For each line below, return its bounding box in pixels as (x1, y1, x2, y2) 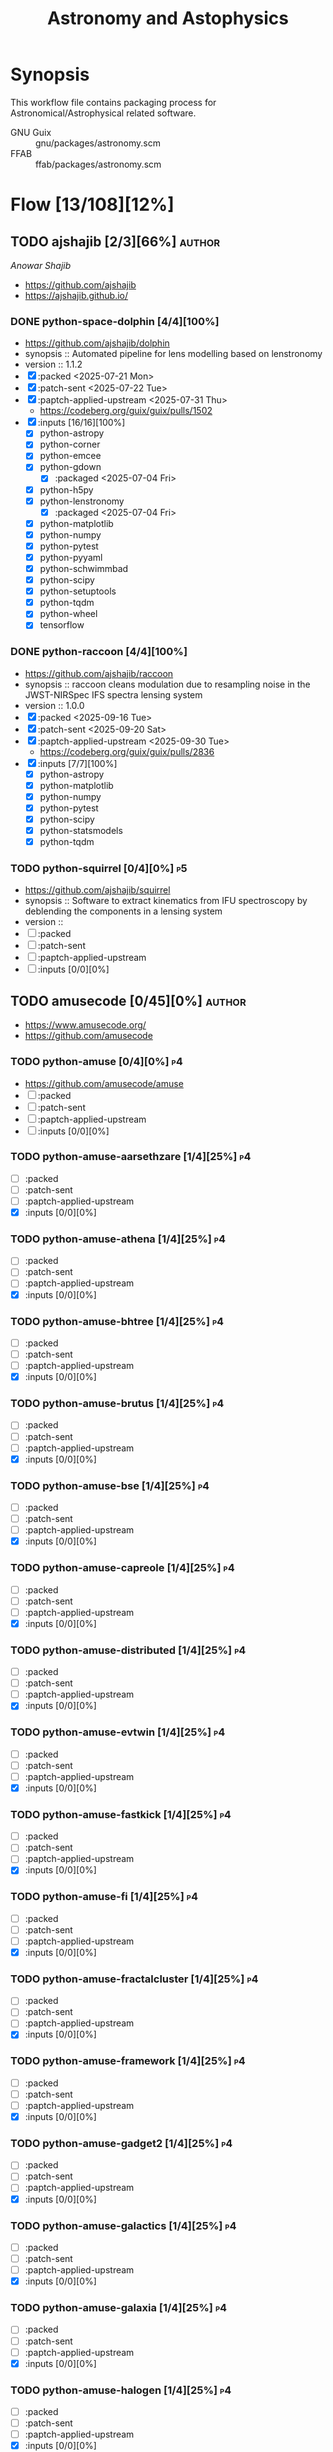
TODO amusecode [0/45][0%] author (10, 992, 247, 1009)
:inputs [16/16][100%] (37, 417, 126, 429)
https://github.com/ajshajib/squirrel (24, 884, 171, 896)
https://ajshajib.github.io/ (24, 289, 129, 301)
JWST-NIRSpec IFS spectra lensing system (24, 688, 203, 701)
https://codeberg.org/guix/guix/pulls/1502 (39, 405, 213, 417)
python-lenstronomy (39, 495, 125, 507)
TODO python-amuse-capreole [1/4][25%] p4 (10, 1561, 235, 1575)
